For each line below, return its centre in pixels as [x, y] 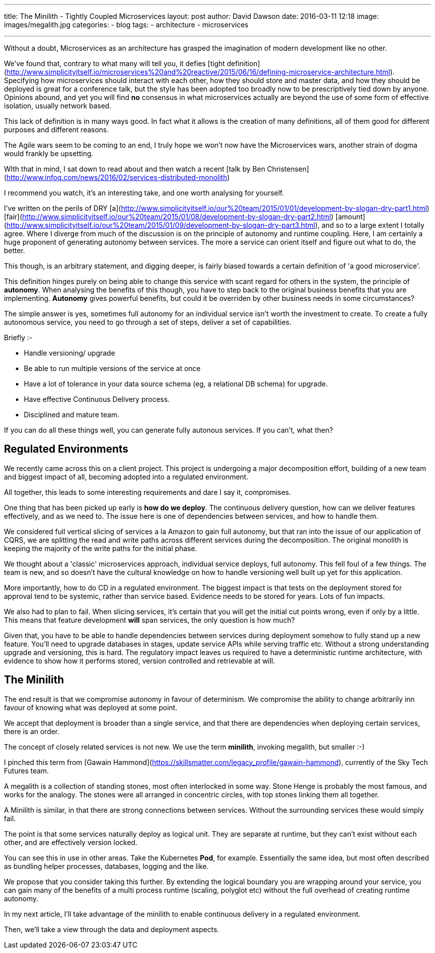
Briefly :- [18, 337]
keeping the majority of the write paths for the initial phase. [101, 548]
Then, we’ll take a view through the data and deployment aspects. [112, 929]
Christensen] [288, 169]
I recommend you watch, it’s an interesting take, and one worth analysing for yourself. [144, 193]
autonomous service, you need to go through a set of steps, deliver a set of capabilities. [148, 322]
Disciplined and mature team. [72, 415]
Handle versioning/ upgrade [70, 353]
